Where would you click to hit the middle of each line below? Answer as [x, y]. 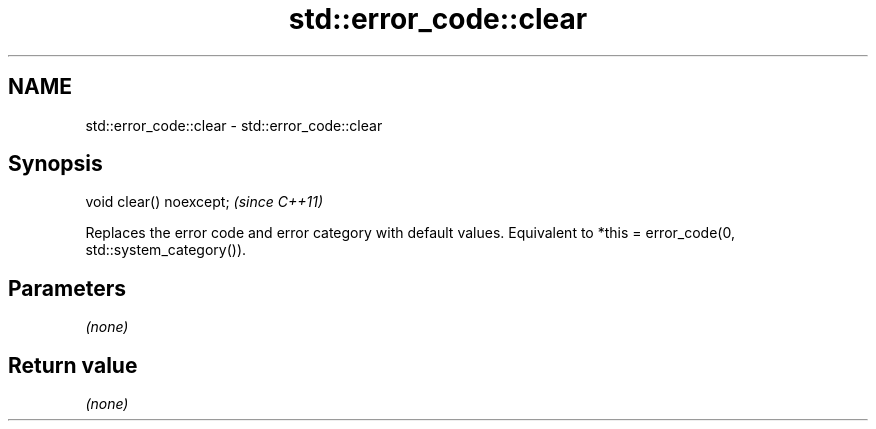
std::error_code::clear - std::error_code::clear [234, 125]
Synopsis [55, 164]
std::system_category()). [166, 250]
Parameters [67, 288]
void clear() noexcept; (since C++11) [204, 202]
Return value [73, 365]
